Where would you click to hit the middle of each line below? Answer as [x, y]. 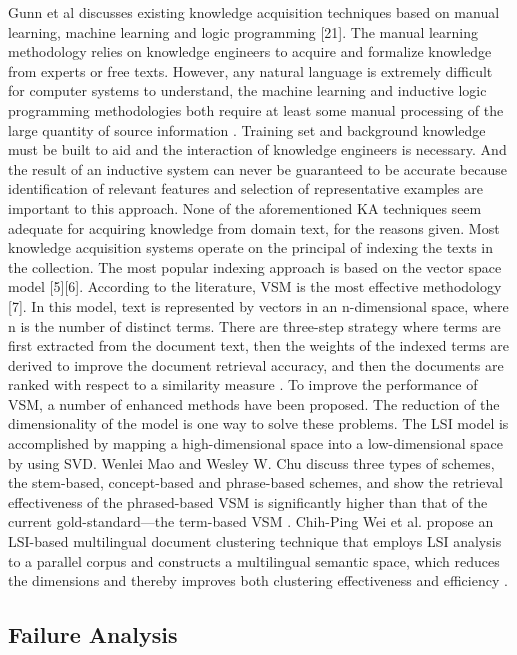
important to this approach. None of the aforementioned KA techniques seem [245, 207]
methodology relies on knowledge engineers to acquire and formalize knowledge [250, 51]
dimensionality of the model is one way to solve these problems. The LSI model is [258, 423]
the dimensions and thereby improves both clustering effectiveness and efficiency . [258, 580]
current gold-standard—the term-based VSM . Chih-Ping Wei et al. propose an [251, 521]
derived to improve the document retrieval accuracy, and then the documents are [256, 364]
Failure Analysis [93, 634]
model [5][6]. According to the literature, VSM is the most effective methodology [255, 286]
